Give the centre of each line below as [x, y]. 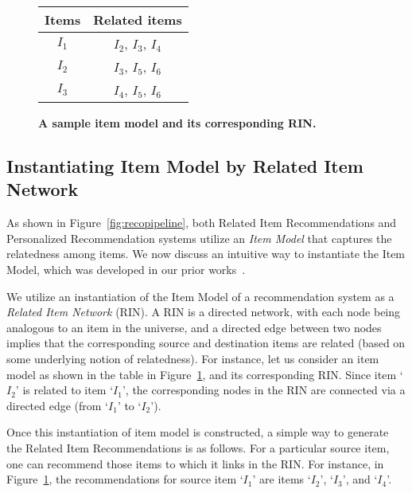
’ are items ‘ [282, 479]
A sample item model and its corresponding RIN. [177, 123]
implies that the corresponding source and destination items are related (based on [206, 343]
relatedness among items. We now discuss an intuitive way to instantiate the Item [206, 254]
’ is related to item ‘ [64, 390]
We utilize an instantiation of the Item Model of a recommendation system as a [200, 296]
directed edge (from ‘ [58, 405]
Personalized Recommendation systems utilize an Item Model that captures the [199, 238]
